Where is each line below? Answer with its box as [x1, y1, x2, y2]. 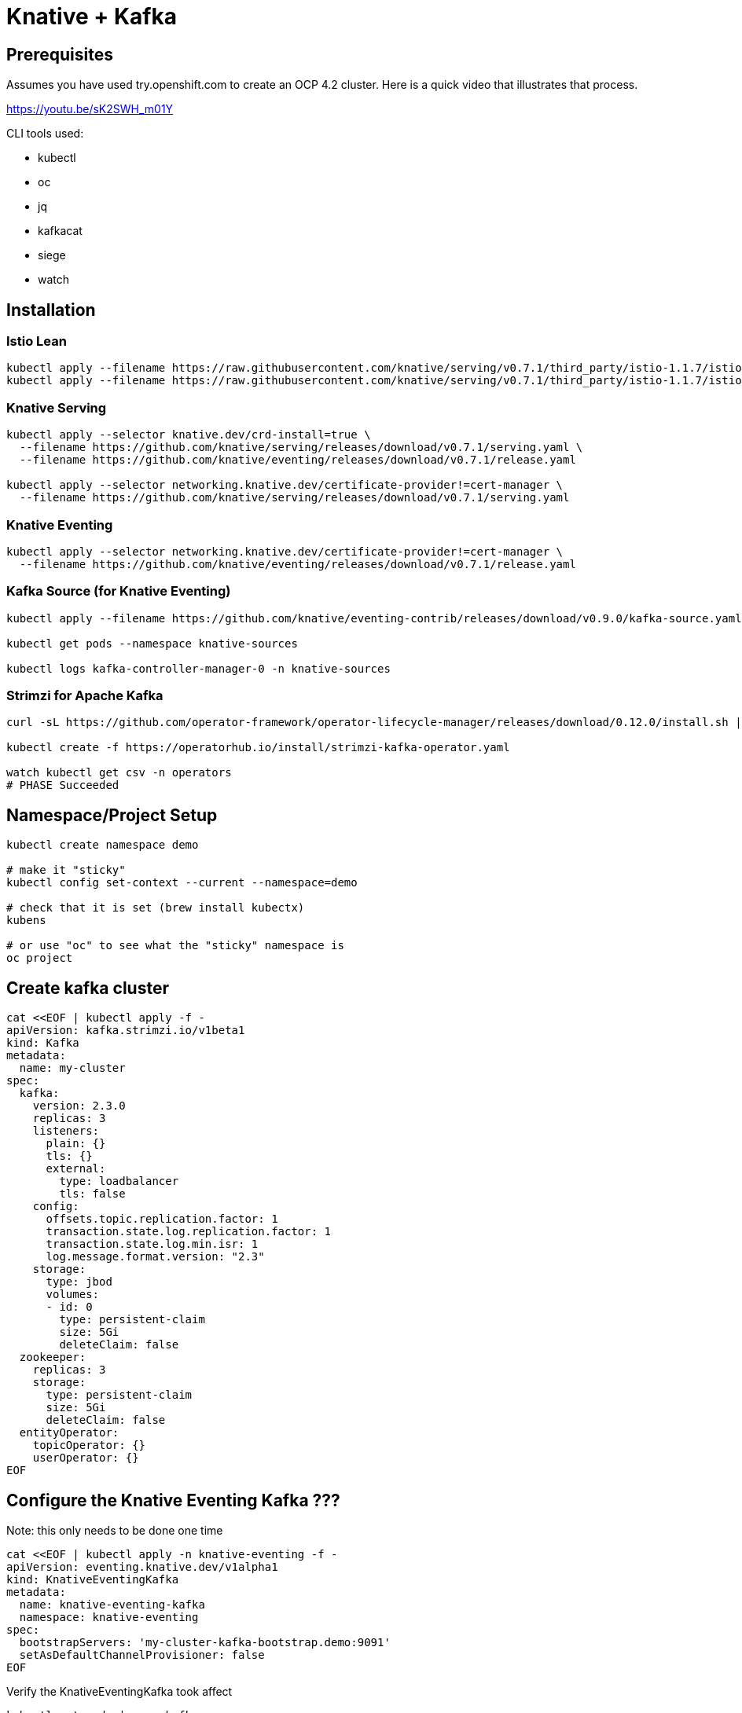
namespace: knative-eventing [19, 1610, 199, 1623]
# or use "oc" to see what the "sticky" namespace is [6, 939, 344, 952]
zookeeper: [19, 1351, 86, 1364]
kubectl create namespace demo [6, 838, 199, 852]
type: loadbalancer [59, 1175, 179, 1188]
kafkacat [38, 224, 83, 238]
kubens [6, 914, 46, 927]
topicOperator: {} [32, 1439, 146, 1452]
